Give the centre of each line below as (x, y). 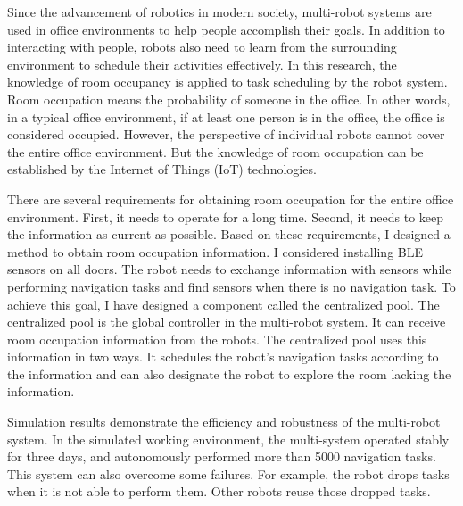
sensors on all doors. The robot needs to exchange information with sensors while (229, 269)
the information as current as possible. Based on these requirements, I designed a (229, 234)
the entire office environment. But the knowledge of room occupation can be (215, 151)
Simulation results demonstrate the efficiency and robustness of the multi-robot (224, 422)
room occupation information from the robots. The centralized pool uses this (217, 339)
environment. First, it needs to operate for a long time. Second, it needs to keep (226, 216)
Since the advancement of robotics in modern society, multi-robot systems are (219, 12)
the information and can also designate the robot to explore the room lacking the (229, 373)
